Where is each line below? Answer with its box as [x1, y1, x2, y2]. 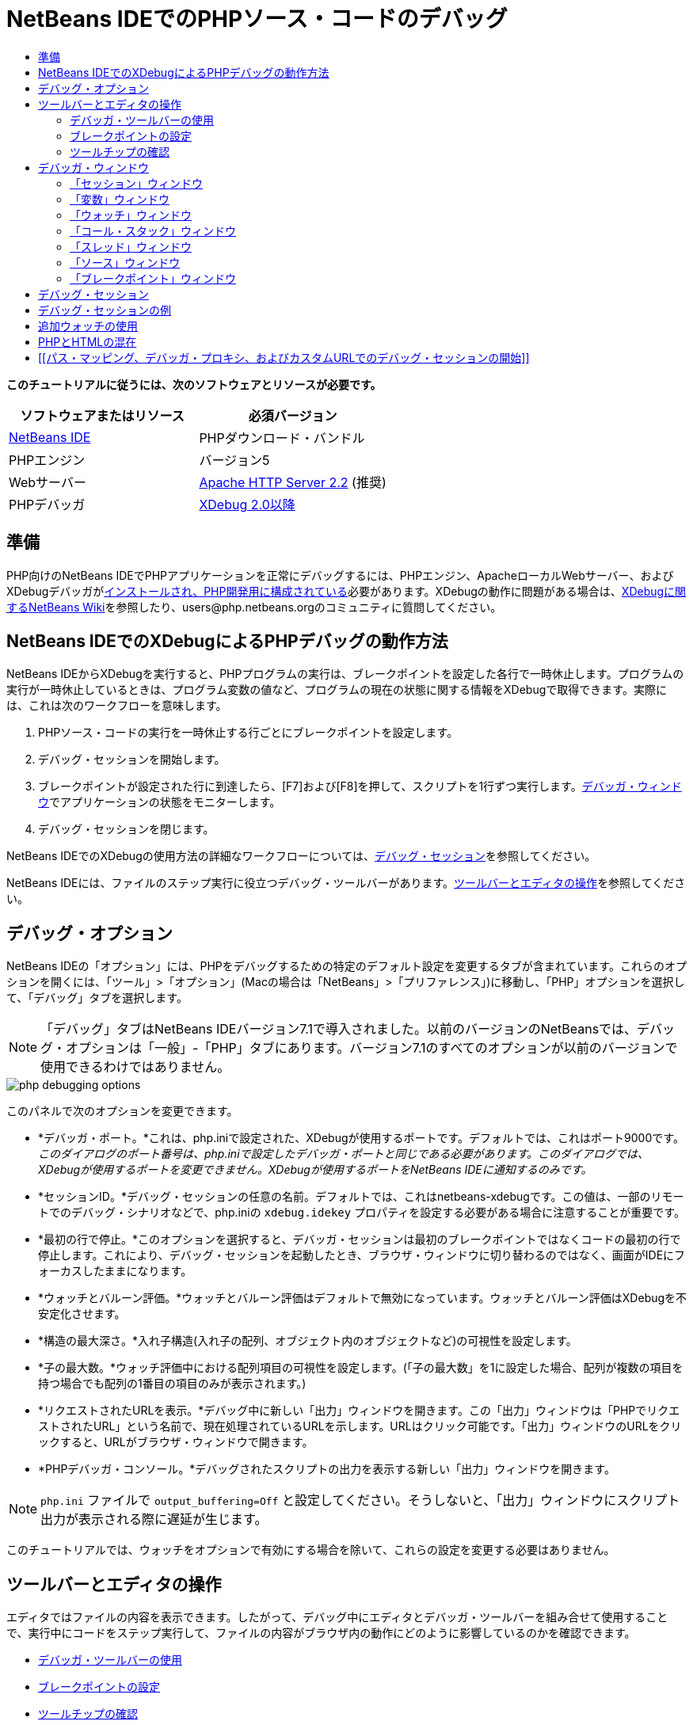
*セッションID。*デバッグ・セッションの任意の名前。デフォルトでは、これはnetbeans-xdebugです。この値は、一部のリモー [38, 1190, 684, 1204]
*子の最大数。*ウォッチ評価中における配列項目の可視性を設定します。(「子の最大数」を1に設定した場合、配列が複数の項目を [38, 1361, 683, 1375]
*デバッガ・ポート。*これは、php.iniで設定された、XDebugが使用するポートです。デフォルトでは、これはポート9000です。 [38, 1131, 684, 1145]
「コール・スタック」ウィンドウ [70, 223, 236, 238]
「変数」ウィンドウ [70, 192, 169, 206]
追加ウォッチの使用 [38, 318, 138, 333]
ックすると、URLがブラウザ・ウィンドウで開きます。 [38, 1435, 314, 1449]
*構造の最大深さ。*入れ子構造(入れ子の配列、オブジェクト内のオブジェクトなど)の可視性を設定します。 [38, 1334, 577, 1348]
